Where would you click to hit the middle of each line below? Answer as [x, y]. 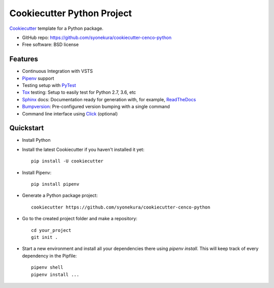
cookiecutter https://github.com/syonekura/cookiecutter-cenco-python [121, 207]
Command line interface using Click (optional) [70, 113]
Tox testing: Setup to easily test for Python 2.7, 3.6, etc [79, 92]
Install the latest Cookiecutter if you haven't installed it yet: [83, 149]
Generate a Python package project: [60, 195]
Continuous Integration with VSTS [58, 71]
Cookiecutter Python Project [71, 13]
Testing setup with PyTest [49, 86]
